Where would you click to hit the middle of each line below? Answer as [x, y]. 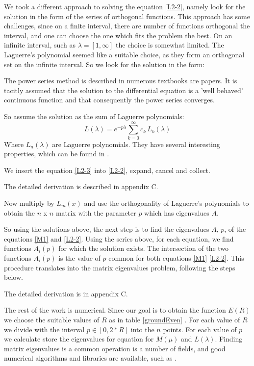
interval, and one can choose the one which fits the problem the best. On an [118, 35]
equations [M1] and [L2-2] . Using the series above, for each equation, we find [119, 238]
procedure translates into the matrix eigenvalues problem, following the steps [120, 267]
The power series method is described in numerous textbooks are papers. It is [121, 81]
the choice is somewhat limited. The [170, 45]
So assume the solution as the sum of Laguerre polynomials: [94, 116]
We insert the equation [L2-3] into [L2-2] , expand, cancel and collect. [107, 170]
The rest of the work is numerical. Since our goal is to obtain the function [115, 310]
